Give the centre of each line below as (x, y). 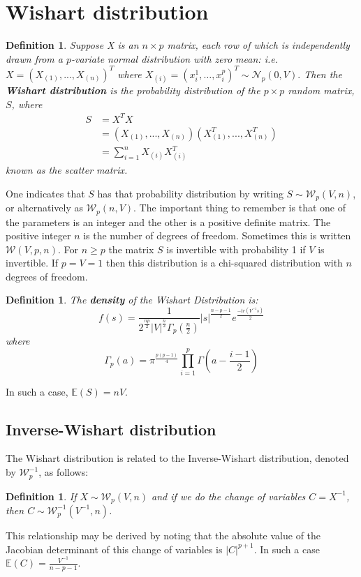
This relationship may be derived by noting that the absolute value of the (163, 535)
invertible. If (32, 263)
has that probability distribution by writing (190, 193)
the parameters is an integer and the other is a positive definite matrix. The (168, 222)
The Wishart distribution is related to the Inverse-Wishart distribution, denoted (177, 458)
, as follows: (64, 472)
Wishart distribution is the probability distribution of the (133, 90)
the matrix (131, 249)
